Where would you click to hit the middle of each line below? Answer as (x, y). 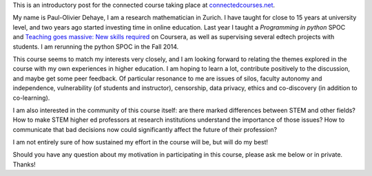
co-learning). (31, 98)
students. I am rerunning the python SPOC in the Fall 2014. (96, 46)
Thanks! (24, 164)
